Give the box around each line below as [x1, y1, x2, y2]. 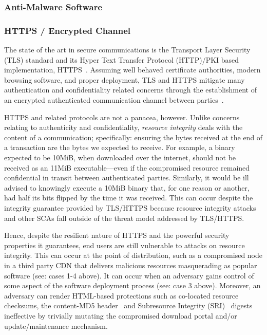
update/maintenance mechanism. [4, 320, 108, 331]
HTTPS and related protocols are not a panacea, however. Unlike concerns [4, 111, 240, 122]
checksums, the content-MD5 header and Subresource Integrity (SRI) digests [4, 300, 253, 311]
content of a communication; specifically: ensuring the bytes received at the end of [4, 132, 263, 142]
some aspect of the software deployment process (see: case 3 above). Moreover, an [4, 280, 261, 291]
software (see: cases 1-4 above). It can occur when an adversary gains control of [4, 270, 254, 281]
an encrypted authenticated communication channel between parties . [4, 95, 224, 105]
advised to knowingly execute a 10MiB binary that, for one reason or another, [4, 182, 250, 193]
